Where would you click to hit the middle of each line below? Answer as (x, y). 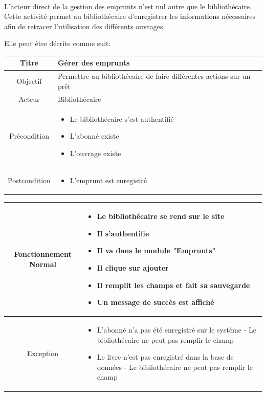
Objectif (29, 81)
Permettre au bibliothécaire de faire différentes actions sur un (154, 76)
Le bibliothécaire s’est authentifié (122, 118)
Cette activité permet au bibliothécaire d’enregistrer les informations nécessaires (130, 16)
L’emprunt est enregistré (108, 180)
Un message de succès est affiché (156, 302)
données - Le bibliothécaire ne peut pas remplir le (175, 367)
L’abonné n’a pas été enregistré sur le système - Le (176, 330)
